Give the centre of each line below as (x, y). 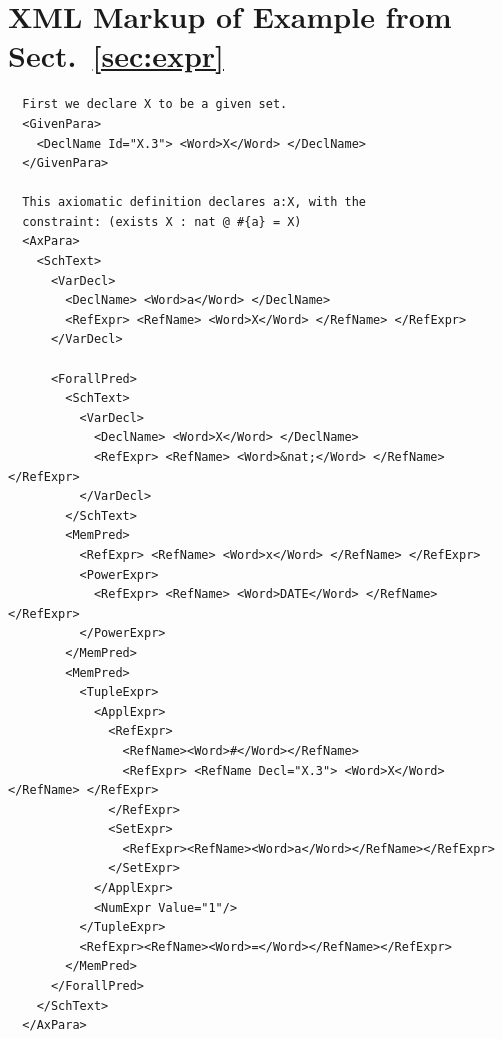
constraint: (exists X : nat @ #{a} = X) (162, 221)
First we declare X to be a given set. (155, 104)
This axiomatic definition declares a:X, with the (194, 202)
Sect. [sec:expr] (116, 55)
